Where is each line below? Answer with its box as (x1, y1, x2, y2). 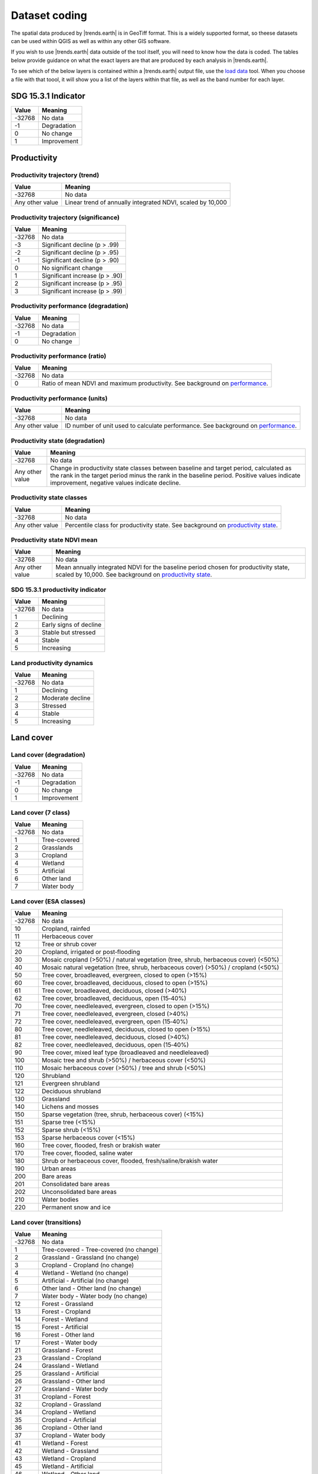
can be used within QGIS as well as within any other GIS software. (11, 37, 171, 44)
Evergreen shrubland (41, 1080, 100, 1088)
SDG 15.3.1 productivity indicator (11, 585, 107, 594)
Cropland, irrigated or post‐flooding (41, 948, 141, 956)
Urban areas (41, 1164, 77, 1173)
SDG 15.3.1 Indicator (11, 91, 85, 101)
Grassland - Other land (41, 1377, 105, 1385)
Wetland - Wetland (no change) (41, 1268, 129, 1276)
